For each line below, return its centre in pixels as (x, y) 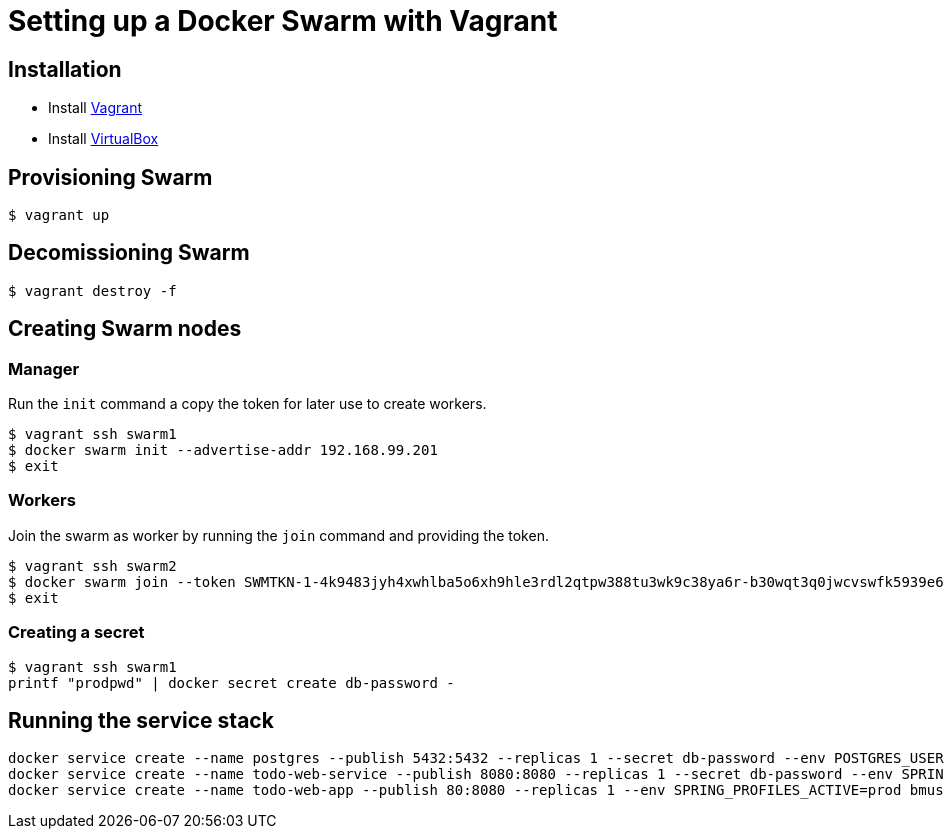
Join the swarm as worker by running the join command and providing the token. (278, 535)
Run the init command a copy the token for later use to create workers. (247, 404)
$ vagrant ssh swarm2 (92, 565)
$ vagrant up (59, 215)
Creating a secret (76, 632)
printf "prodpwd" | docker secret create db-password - (231, 682)
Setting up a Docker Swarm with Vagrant (283, 21)
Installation (65, 69)
